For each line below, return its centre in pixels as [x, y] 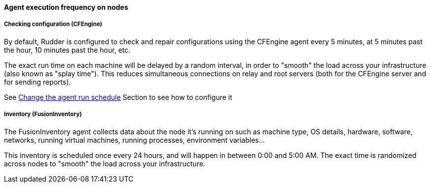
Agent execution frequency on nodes [66, 7]
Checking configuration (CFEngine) [53, 24]
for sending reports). [37, 82]
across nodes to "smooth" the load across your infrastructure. [105, 163]
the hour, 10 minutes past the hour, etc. [67, 50]
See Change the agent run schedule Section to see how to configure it [118, 97]
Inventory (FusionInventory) [43, 114]
